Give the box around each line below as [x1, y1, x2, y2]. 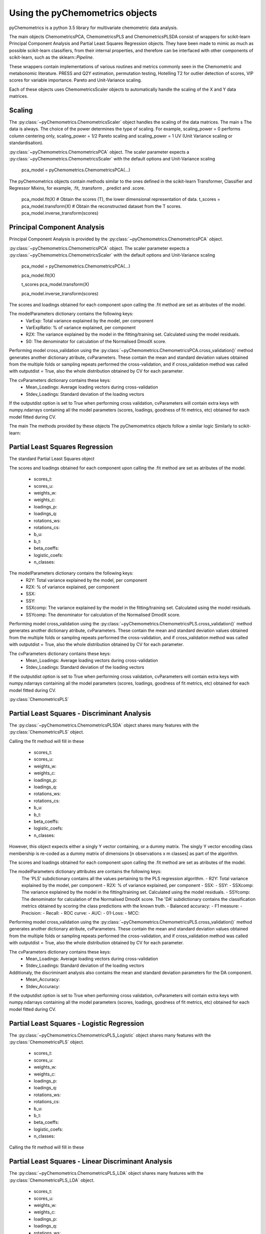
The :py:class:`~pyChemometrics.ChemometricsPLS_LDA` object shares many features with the [9, 1170, 204, 1176]
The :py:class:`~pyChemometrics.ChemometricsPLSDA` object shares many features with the [9, 722, 199, 728]
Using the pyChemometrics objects [9, 7, 157, 18]
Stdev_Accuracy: [26, 983, 60, 989]
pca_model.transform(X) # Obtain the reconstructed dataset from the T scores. [21, 203, 182, 209]
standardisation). [9, 140, 44, 146]
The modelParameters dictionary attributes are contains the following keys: [9, 869, 162, 875]
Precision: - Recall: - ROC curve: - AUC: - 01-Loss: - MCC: [21, 910, 140, 916]
